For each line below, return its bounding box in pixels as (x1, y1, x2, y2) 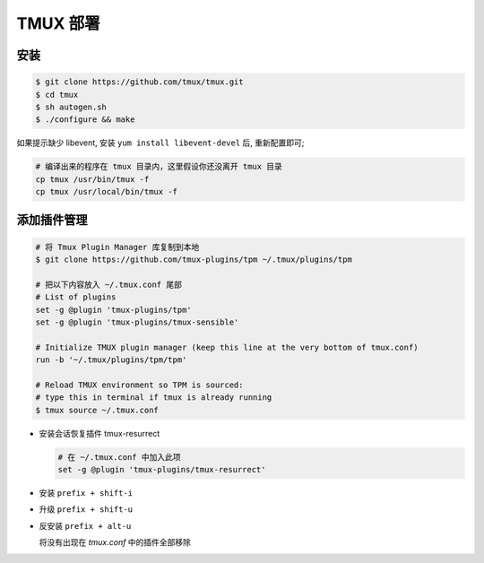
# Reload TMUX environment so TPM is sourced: (35, 379, 244, 390)
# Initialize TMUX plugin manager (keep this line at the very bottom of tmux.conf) (35, 342, 419, 352)
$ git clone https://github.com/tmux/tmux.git (35, 77, 244, 87)
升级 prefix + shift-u (39, 504, 134, 515)
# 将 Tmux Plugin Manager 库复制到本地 (35, 242, 200, 252)
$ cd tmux (35, 90, 79, 100)
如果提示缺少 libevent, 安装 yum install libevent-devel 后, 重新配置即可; (16, 137, 305, 148)
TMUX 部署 (16, 13, 100, 33)
